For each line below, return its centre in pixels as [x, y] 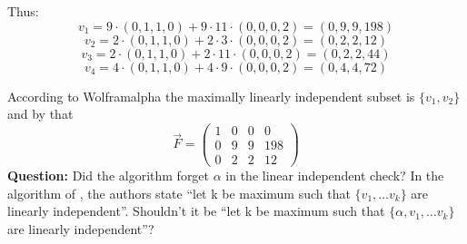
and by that [40, 114]
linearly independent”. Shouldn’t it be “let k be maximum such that [196, 211]
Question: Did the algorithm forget [109, 175]
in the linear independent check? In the [335, 175]
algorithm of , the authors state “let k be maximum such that [179, 193]
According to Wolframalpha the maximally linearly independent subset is [211, 96]
